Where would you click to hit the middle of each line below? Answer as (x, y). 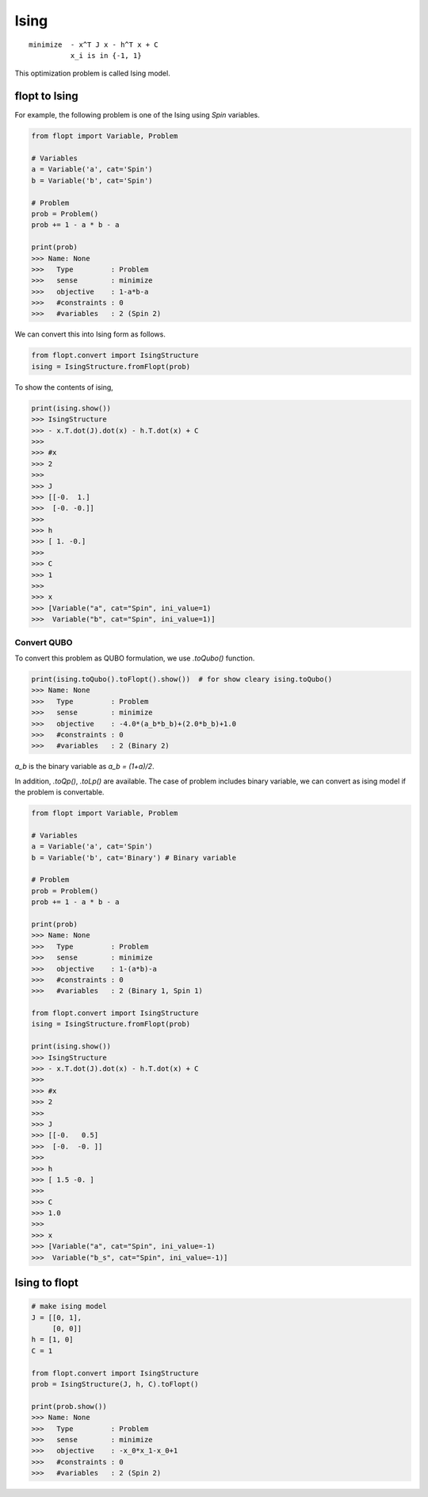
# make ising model (69, 1307)
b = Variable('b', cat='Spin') (92, 180)
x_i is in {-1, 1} (106, 55)
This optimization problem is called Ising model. (92, 73)
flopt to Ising (46, 96)
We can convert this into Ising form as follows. (90, 334)
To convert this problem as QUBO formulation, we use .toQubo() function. (135, 658)
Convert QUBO (44, 642)
